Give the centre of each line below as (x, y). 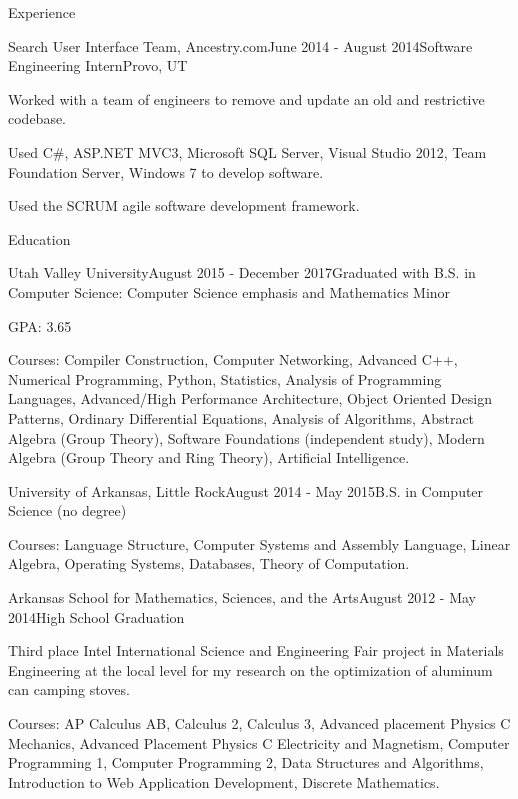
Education (39, 238)
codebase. (37, 118)
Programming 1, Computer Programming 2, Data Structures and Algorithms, (246, 762)
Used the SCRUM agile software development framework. (184, 205)
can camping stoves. (69, 689)
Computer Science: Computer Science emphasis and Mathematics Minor (229, 291)
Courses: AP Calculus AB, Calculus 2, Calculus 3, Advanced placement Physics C (259, 723)
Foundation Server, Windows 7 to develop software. (166, 171)
